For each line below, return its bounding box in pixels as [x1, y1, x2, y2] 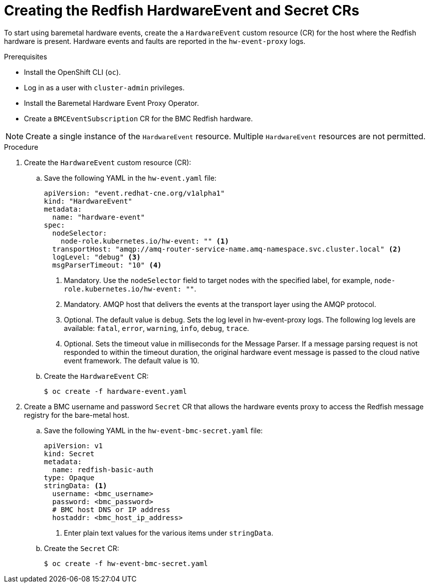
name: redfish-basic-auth [52, 465, 154, 474]
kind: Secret [44, 449, 95, 458]
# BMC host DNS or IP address [52, 505, 170, 514]
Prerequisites [4, 52, 47, 61]
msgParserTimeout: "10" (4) [52, 261, 162, 269]
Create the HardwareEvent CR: [44, 371, 149, 380]
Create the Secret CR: [44, 544, 119, 553]
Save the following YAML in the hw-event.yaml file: [44, 173, 216, 182]
